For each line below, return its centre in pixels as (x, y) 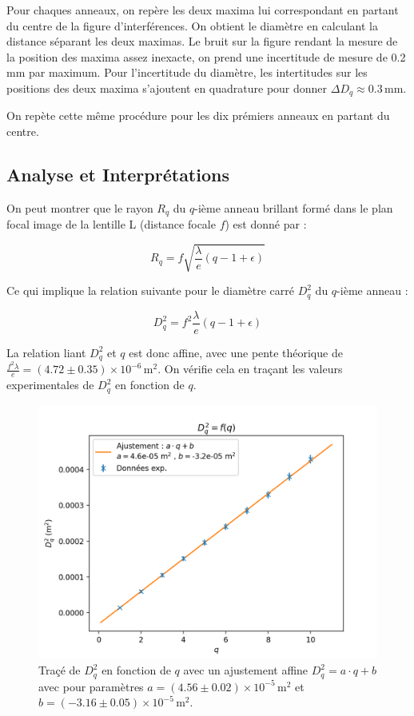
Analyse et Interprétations (118, 174)
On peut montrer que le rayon (80, 207)
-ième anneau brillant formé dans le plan (294, 207)
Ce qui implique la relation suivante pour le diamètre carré (150, 290)
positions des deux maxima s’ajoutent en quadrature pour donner (167, 88)
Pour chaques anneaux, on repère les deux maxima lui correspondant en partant (203, 10)
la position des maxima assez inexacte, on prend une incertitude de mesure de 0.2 (206, 56)
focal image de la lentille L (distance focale (111, 224)
